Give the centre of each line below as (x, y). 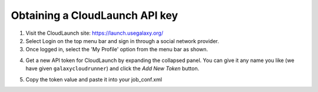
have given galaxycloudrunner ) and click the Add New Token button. (112, 68)
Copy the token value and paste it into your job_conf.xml (94, 79)
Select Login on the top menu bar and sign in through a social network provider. (122, 41)
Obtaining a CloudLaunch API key (95, 15)
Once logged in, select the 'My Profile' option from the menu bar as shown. (117, 50)
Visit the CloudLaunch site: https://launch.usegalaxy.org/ (95, 33)
